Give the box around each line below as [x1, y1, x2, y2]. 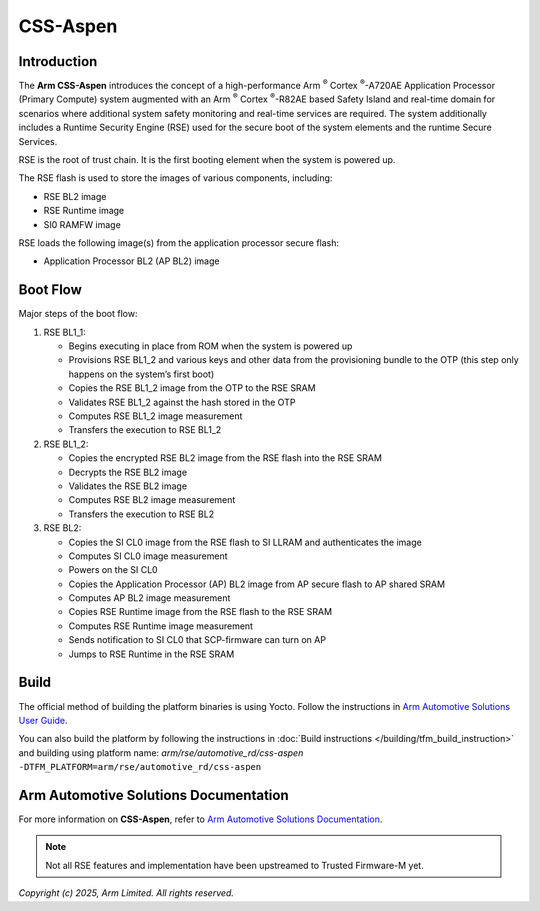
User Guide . [18, 714, 69, 726]
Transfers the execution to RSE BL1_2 [68, 424, 222, 436]
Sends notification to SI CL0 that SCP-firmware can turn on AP [68, 634, 327, 646]
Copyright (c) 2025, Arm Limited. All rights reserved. [18, 887, 235, 899]
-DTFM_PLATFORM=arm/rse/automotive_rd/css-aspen [18, 761, 262, 773]
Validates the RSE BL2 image [68, 480, 188, 492]
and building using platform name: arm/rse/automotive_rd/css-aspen [18, 746, 304, 759]
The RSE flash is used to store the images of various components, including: [18, 172, 333, 184]
